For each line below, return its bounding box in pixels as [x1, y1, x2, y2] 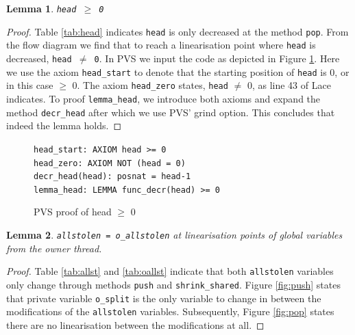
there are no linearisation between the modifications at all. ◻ [6, 317, 265, 332]
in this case [6, 78, 53, 92]
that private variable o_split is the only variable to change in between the [6, 291, 321, 305]
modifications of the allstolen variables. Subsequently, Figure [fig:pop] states [6, 304, 334, 319]
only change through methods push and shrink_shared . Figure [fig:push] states [6, 277, 341, 291]
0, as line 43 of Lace [247, 78, 331, 92]
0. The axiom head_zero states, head [72, 78, 228, 92]
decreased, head [6, 51, 72, 65]
